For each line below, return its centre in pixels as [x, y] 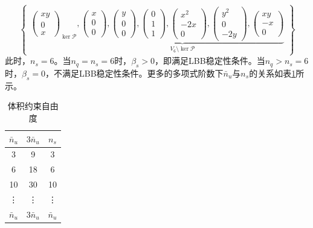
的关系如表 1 [273, 73]
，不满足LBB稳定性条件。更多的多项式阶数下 [134, 73]
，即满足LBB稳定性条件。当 [210, 61]
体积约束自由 [33, 106]
